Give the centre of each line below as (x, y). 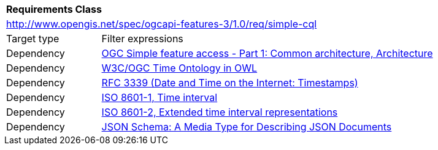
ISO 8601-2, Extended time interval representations (220, 112)
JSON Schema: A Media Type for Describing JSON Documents (247, 127)
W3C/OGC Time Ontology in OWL (179, 68)
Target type (33, 39)
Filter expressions (142, 39)
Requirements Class (54, 9)
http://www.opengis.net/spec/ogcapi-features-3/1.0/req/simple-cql (162, 24)
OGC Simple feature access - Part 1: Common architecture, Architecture (267, 53)
